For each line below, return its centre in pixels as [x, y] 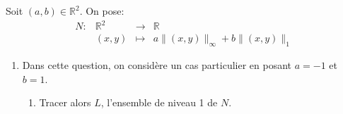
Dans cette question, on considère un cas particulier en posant [157, 64]
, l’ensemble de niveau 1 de [159, 102]
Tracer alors [65, 102]
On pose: [105, 11]
